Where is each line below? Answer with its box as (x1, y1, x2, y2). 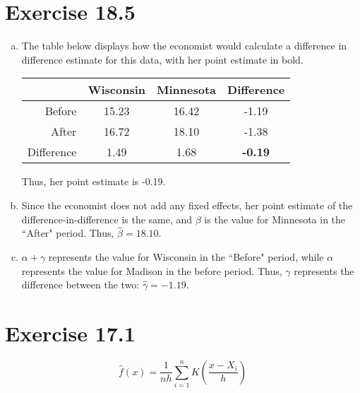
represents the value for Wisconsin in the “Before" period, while (48, 249, 324, 264)
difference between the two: (21, 277, 140, 292)
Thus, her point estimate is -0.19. (21, 174, 166, 189)
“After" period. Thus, (21, 225, 114, 240)
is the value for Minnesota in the (204, 211, 346, 226)
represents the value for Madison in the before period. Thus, (21, 263, 282, 278)
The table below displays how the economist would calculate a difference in (21, 38, 347, 53)
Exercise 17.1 (5, 318, 136, 347)
